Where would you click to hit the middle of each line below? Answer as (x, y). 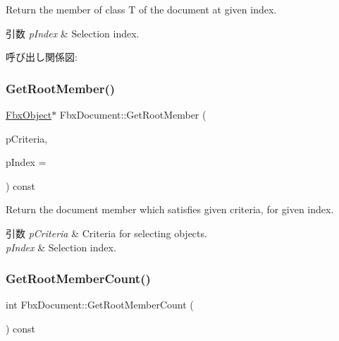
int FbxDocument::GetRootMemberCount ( (100, 305)
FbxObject (29, 114)
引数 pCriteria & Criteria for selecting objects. (106, 233)
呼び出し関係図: (42, 57)
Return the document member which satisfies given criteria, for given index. (170, 209)
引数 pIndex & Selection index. (73, 33)
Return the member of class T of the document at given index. (141, 9)
